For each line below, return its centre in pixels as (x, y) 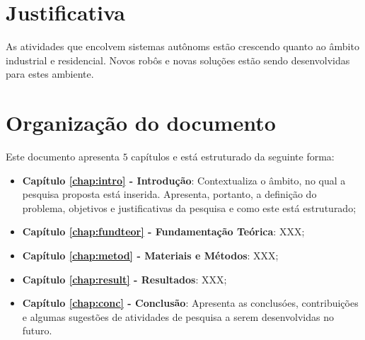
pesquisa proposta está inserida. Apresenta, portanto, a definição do (169, 194)
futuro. (37, 330)
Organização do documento (141, 123)
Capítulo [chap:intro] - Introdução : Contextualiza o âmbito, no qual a (184, 180)
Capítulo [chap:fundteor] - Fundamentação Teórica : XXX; (163, 231)
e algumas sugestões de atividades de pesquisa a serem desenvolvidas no (178, 316)
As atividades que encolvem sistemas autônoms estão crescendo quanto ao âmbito (182, 46)
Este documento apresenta (63, 157)
